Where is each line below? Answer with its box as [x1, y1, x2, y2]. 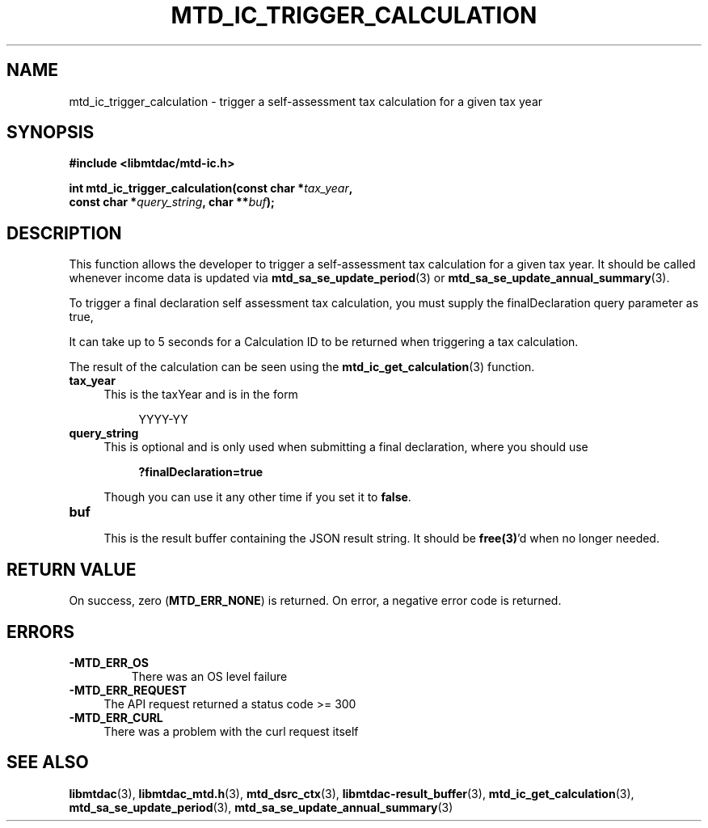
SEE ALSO [6, 752, 89, 773]
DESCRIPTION [6, 222, 122, 243]
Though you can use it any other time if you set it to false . [103, 490, 411, 505]
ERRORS [6, 621, 75, 642]
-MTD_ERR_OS [69, 655, 149, 670]
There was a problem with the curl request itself [103, 724, 359, 738]
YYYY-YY [138, 412, 188, 427]
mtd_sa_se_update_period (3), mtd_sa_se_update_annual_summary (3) [69, 800, 453, 814]
